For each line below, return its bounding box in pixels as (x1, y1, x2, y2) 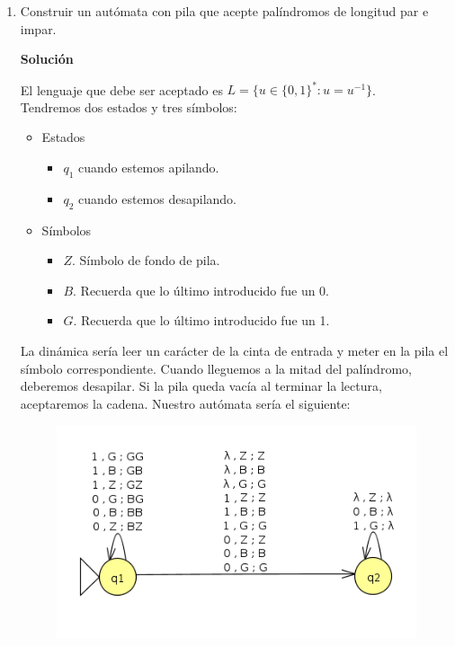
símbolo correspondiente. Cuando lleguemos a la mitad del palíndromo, (20, 358, 412, 377)
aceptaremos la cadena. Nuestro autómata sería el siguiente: (20, 394, 351, 412)
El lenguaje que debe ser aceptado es (20, 80, 223, 99)
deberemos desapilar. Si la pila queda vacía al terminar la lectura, (20, 376, 382, 395)
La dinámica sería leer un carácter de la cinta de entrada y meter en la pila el (20, 341, 449, 360)
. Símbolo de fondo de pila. (71, 251, 220, 270)
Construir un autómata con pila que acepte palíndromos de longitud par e (20, 2, 429, 20)
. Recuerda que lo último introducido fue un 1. (73, 311, 330, 330)
